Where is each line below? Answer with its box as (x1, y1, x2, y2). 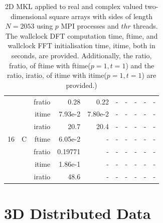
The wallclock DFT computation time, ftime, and (5, 30, 158, 41)
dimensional (11, 11, 47, 21)
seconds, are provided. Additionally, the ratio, (11, 50, 152, 60)
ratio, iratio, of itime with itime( (7, 70, 107, 80)
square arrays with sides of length (49, 11, 153, 21)
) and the (125, 60, 154, 70)
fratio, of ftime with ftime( (9, 60, 91, 70)
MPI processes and (61, 21, 119, 31)
